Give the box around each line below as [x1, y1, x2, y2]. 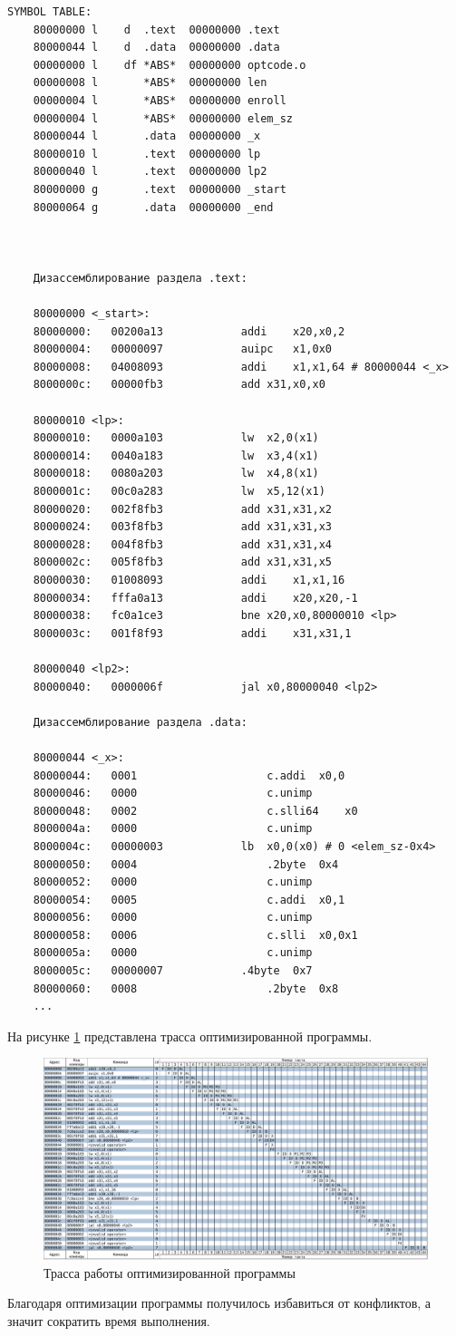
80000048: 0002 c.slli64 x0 [33, 804, 358, 818]
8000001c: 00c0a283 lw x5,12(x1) [33, 485, 325, 499]
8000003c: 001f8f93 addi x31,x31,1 [33, 626, 352, 640]
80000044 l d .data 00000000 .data [33, 41, 280, 54]
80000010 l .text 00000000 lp [33, 147, 261, 160]
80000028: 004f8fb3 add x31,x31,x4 [33, 537, 332, 551]
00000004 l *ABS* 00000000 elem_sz [33, 111, 293, 125]
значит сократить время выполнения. [7, 1311, 210, 1330]
